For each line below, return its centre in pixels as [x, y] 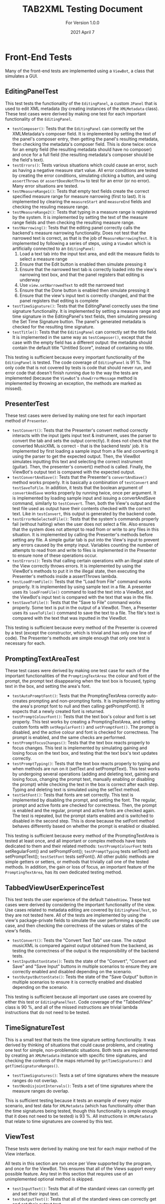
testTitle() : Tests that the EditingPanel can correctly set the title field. [84, 332]
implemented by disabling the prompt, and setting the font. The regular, [84, 800]
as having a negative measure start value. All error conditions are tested [85, 170]
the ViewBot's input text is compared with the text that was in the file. [82, 597]
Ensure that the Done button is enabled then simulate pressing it [84, 290]
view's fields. [18, 930]
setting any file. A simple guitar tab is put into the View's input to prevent [86, 540]
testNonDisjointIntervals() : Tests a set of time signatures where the [82, 1086]
